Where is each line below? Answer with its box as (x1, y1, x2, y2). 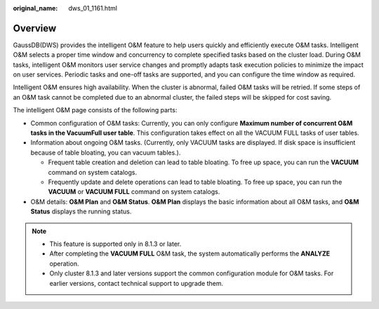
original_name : (13, 4, 58, 12)
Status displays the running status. (30, 207, 132, 216)
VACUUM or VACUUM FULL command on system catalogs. (48, 188, 220, 196)
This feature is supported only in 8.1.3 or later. (49, 239, 182, 248)
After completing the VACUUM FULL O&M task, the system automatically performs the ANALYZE (49, 249, 331, 258)
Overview (13, 22, 57, 34)
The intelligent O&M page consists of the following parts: (13, 106, 178, 114)
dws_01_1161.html (68, 4, 117, 12)
